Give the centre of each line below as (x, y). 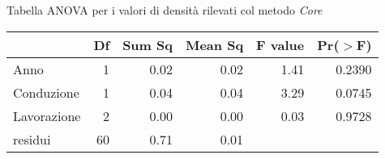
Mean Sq (214, 44)
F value (280, 44)
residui (32, 139)
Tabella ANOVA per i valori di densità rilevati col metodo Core (165, 10)
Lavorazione (47, 115)
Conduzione (46, 92)
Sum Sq (148, 44)
